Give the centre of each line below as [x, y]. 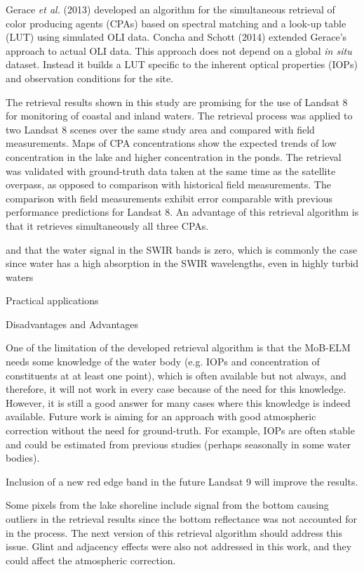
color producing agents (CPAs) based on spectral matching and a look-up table [176, 23]
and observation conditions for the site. [90, 78]
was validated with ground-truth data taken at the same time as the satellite [171, 170]
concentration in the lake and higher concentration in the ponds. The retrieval [174, 156]
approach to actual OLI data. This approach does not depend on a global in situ [179, 50]
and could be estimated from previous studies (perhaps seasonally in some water [178, 444]
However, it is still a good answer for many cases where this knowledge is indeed [178, 402]
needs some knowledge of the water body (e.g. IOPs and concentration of [163, 362]
